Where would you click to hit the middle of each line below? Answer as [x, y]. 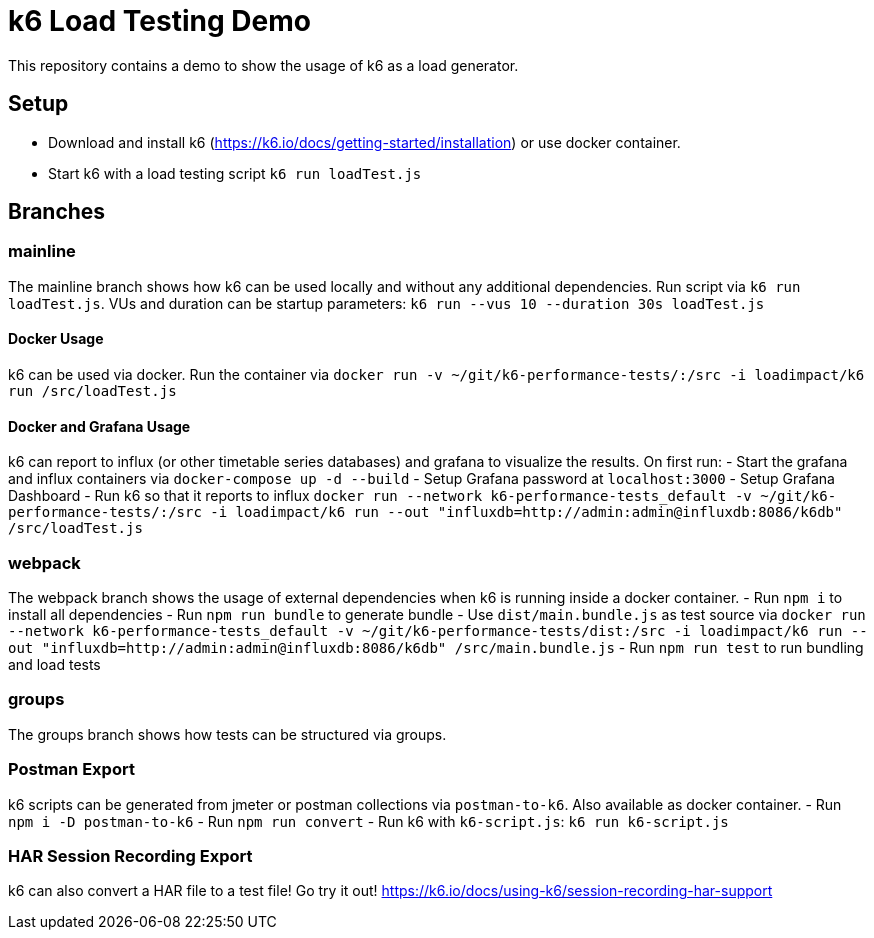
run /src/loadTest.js [92, 391]
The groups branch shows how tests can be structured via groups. [227, 734]
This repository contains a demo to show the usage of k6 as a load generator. [263, 65]
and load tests [54, 664]
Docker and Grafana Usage [99, 426]
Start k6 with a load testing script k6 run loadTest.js [235, 173]
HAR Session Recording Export [130, 855]
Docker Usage [56, 339]
